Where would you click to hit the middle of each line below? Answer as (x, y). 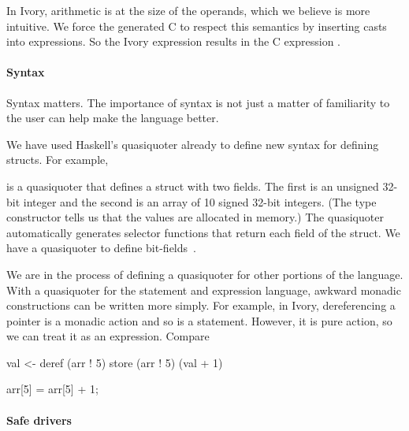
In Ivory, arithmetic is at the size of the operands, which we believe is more (188, 10)
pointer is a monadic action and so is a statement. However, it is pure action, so (199, 320)
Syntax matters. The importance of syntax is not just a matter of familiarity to (198, 102)
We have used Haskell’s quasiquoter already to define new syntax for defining (193, 144)
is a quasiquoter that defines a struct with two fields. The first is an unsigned (193, 186)
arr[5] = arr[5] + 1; (52, 389)
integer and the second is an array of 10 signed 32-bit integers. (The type (200, 201)
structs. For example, (58, 160)
